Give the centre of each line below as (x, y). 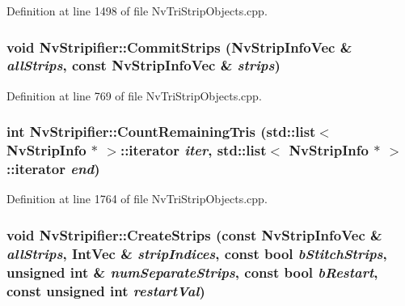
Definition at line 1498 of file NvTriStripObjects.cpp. (137, 11)
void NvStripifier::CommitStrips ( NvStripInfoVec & (179, 47)
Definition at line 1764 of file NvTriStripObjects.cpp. (137, 199)
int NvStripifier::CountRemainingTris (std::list (161, 132)
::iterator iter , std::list (193, 150)
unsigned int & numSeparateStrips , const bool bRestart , (192, 272)
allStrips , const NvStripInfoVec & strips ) (143, 65)
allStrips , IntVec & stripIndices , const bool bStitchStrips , (197, 253)
